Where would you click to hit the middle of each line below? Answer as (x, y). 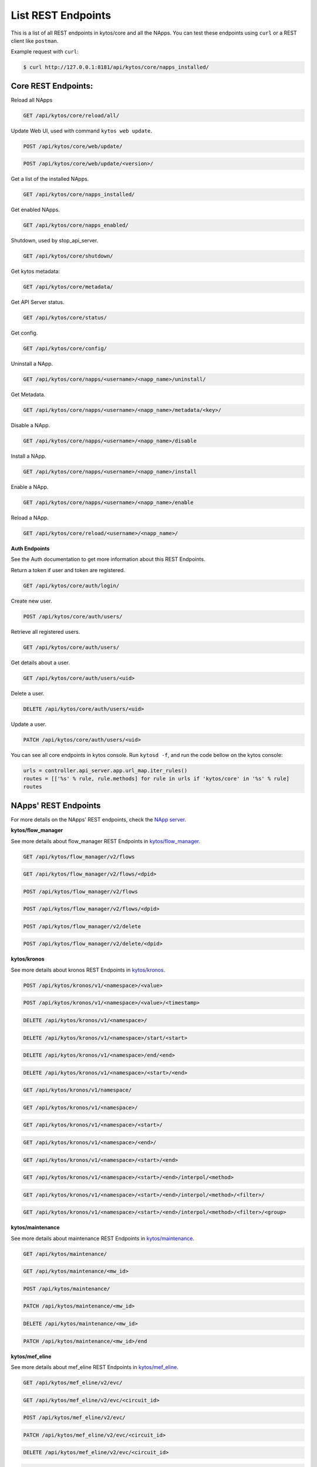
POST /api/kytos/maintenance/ (67, 1289)
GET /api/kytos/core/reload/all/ (71, 115)
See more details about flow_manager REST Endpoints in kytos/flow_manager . (106, 841)
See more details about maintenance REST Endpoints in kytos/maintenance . (103, 1238)
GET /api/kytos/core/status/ (65, 318)
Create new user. (31, 601)
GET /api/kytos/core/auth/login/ (71, 586)
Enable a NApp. (30, 487)
